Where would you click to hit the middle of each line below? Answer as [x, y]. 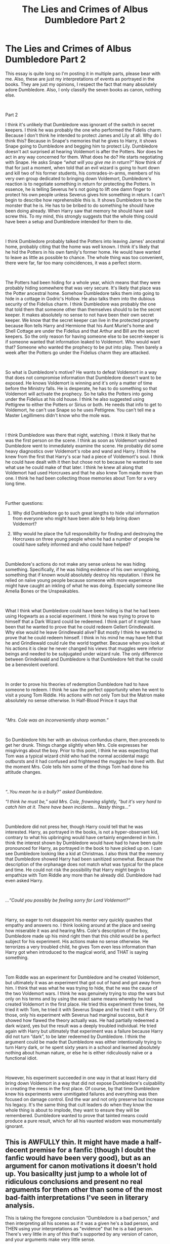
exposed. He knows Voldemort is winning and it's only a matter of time [79, 383]
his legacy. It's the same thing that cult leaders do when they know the [79, 1104]
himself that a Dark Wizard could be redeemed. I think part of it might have [83, 621]
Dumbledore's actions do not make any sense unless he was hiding [75, 564]
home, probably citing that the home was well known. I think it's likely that [82, 247]
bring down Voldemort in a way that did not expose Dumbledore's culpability [85, 1083]
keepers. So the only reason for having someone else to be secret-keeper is [84, 336]
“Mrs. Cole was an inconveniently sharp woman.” [57, 720]
